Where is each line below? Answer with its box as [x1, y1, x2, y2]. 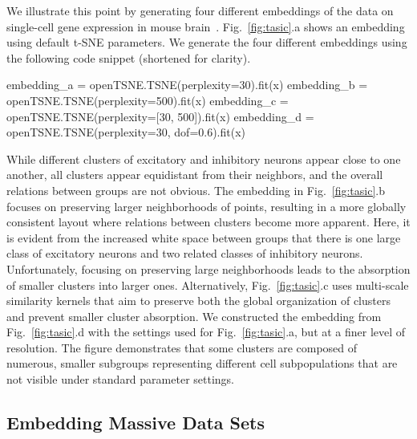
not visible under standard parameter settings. [6, 371, 234, 388]
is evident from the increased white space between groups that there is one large [6, 229, 401, 246]
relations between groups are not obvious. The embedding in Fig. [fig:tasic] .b [6, 181, 385, 198]
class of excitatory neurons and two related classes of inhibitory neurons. [6, 245, 363, 262]
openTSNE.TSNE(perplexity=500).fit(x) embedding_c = [6, 91, 289, 108]
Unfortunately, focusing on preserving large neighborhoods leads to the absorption [6, 260, 411, 277]
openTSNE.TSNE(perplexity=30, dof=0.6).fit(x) [6, 124, 246, 140]
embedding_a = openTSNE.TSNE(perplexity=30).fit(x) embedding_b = [6, 76, 368, 93]
